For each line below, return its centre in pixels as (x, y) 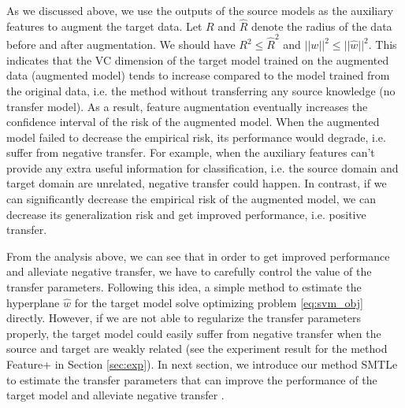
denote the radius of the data (321, 26)
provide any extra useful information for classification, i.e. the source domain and (202, 167)
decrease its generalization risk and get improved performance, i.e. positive (186, 214)
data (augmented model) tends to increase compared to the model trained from (198, 75)
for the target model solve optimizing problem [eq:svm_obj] (219, 302)
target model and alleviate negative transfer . (115, 395)
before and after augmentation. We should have (121, 45)
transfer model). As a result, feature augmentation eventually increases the (187, 106)
